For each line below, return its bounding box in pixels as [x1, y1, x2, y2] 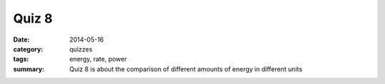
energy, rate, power [69, 55, 128, 64]
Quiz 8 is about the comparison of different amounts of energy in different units [69, 64, 303, 73]
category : [13, 44, 43, 53]
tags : [13, 55, 29, 64]
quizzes [69, 44, 93, 53]
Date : [13, 35, 30, 44]
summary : [13, 64, 45, 73]
